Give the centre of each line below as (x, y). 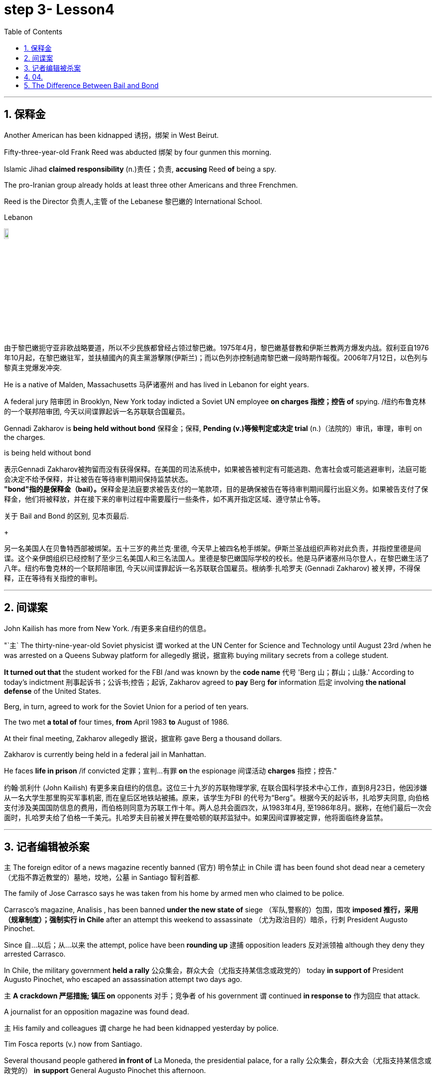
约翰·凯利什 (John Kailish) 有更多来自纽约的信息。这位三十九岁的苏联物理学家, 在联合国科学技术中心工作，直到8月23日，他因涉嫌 (216, 787)
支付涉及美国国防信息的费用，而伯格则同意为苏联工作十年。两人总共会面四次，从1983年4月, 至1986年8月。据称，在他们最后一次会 (218, 807)
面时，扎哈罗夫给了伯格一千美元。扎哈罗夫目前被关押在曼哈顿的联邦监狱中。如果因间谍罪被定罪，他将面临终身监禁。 (196, 817)
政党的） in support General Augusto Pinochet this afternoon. (105, 1071)
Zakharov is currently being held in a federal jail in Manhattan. (105, 754)
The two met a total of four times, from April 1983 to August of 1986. (116, 722)
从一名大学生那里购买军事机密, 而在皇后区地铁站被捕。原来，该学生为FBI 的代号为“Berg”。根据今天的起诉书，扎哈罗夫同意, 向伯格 (217, 797)
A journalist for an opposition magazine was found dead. (97, 1012)
